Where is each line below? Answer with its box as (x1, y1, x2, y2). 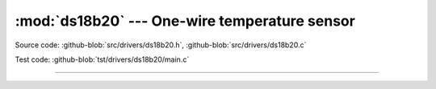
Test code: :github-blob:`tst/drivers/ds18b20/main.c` (15, 55, 190, 64)
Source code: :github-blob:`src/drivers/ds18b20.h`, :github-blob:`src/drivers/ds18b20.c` (15, 40, 307, 50)
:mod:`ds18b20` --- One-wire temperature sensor (15, 12, 355, 30)
